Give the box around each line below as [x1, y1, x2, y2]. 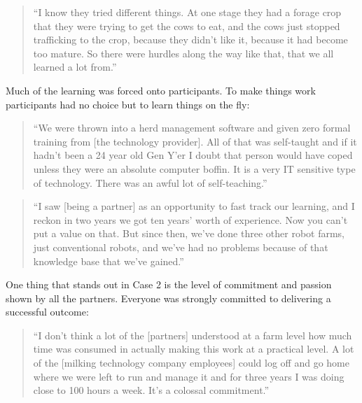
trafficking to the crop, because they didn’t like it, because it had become [33, 32, 348, 47]
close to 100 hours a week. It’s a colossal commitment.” [33, 383, 270, 397]
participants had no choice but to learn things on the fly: [6, 97, 250, 111]
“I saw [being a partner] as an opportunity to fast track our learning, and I [33, 199, 355, 213]
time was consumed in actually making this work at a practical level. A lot [33, 341, 354, 356]
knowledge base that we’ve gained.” [33, 253, 184, 268]
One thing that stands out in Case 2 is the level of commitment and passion [6, 277, 332, 292]
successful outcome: [6, 304, 89, 319]
